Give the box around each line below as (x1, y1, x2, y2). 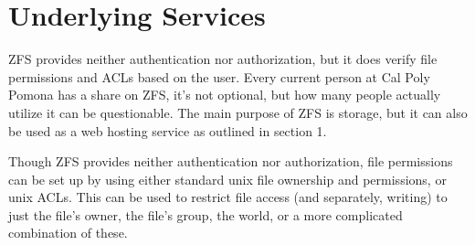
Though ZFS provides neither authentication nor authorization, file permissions (8, 152, 453, 171)
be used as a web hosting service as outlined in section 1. (8, 121, 327, 140)
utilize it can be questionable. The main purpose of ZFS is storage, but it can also (8, 102, 468, 122)
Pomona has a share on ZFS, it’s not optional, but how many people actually (8, 85, 441, 104)
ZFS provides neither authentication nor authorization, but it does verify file (8, 49, 438, 69)
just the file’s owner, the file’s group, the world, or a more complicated (8, 205, 403, 224)
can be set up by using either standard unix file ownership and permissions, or (8, 169, 447, 188)
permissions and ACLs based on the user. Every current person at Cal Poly (8, 67, 430, 86)
